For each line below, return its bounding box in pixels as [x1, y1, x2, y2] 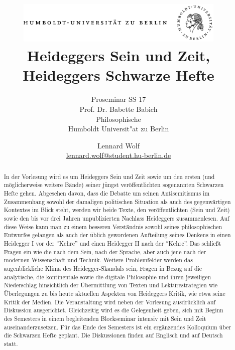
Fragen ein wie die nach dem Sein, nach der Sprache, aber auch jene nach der [4, 247, 206, 256]
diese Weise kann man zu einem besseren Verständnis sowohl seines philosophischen [4, 222, 222, 231]
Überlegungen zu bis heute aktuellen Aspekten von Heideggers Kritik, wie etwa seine [4, 289, 225, 297]
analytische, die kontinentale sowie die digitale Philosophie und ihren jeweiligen [4, 272, 211, 281]
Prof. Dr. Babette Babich [79, 104, 158, 114]
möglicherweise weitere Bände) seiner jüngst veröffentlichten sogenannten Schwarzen [4, 181, 224, 189]
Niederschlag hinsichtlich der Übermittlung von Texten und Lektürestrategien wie [4, 281, 218, 289]
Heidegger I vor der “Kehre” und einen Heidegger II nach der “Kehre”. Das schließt [4, 239, 221, 248]
